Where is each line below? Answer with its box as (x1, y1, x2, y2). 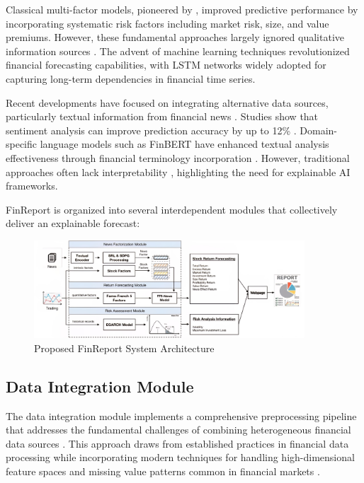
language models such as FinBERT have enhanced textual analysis (40, 136, 329, 151)
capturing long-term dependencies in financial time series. (6, 71, 256, 86)
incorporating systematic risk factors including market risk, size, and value (6, 16, 329, 30)
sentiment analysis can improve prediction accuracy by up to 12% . (6, 122, 297, 137)
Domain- (300, 122, 337, 137)
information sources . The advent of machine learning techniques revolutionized (6, 43, 350, 58)
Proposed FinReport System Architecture (34, 340, 215, 355)
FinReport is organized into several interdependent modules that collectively (6, 202, 338, 216)
